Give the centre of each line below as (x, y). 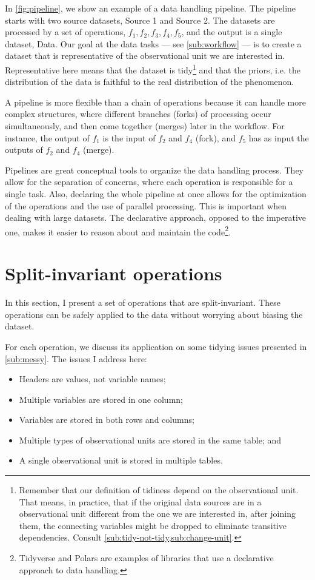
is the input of (129, 137)
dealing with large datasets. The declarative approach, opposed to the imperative (155, 217)
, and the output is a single (232, 32)
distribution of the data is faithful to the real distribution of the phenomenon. (150, 82)
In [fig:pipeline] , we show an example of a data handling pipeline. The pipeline (151, 8)
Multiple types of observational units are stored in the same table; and (150, 440)
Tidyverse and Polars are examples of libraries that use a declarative (146, 558)
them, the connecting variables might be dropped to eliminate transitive (153, 525)
